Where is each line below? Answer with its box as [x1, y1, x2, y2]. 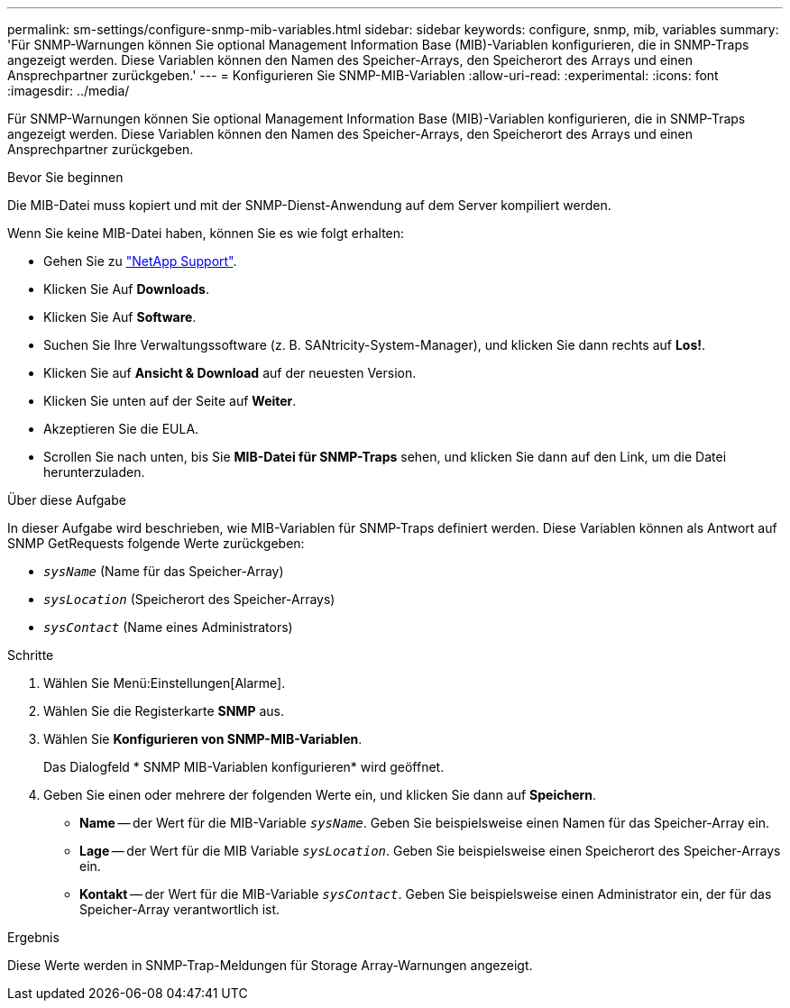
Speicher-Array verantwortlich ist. [79, 902, 280, 917]
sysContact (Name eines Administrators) [43, 619, 293, 635]
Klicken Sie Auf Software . [43, 309, 197, 325]
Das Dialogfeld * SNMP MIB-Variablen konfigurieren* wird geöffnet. [43, 759, 445, 774]
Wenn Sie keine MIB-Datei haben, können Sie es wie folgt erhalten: [7, 225, 405, 241]
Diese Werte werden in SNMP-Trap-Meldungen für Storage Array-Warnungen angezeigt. [7, 958, 533, 973]
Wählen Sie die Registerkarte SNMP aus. [43, 703, 284, 719]
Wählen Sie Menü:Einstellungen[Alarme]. [43, 675, 286, 691]
